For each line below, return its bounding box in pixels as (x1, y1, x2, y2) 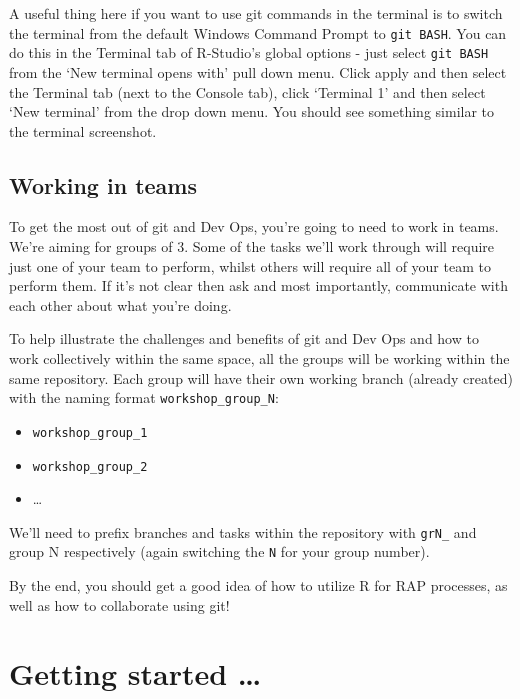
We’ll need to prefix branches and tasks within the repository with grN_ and (9, 521, 477, 542)
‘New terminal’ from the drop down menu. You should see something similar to (9, 101, 495, 122)
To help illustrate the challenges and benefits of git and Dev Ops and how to (9, 328, 479, 349)
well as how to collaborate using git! (9, 594, 230, 615)
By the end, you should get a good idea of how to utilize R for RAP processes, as (9, 575, 508, 596)
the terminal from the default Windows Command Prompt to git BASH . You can (9, 22, 507, 43)
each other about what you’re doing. (9, 294, 232, 315)
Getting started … (9, 653, 262, 694)
